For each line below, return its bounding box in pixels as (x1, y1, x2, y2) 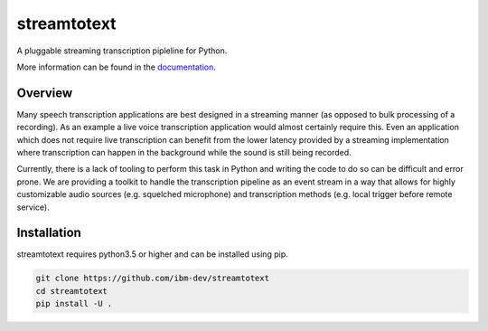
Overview (16, 85, 73, 100)
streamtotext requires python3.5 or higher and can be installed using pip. (16, 249, 288, 260)
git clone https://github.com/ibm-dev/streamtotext (35, 273, 270, 284)
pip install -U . (35, 298, 113, 309)
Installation (16, 225, 81, 241)
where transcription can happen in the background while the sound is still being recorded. (16, 147, 352, 158)
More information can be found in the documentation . (16, 61, 216, 72)
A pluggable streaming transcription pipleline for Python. (16, 45, 228, 56)
